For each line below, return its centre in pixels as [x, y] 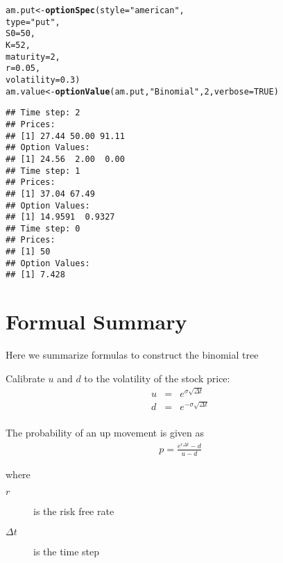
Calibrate [25, 378]
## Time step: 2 [43, 113]
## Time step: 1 [43, 171]
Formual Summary [96, 321]
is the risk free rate [74, 511]
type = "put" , [33, 22]
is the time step [67, 551]
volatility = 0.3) [43, 80]
